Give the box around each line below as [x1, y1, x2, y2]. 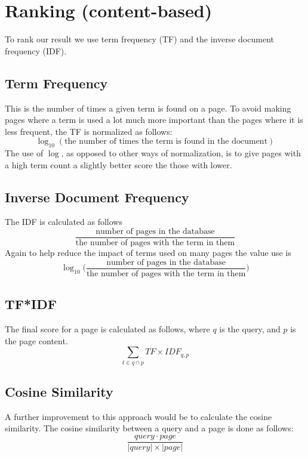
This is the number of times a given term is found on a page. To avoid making [5, 101, 291, 114]
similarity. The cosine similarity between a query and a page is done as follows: [5, 422, 294, 434]
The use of [5, 147, 44, 159]
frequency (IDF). [5, 44, 67, 57]
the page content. [5, 334, 68, 347]
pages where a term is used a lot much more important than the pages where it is [5, 113, 303, 126]
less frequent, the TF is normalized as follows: [5, 125, 173, 137]
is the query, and [219, 323, 281, 335]
